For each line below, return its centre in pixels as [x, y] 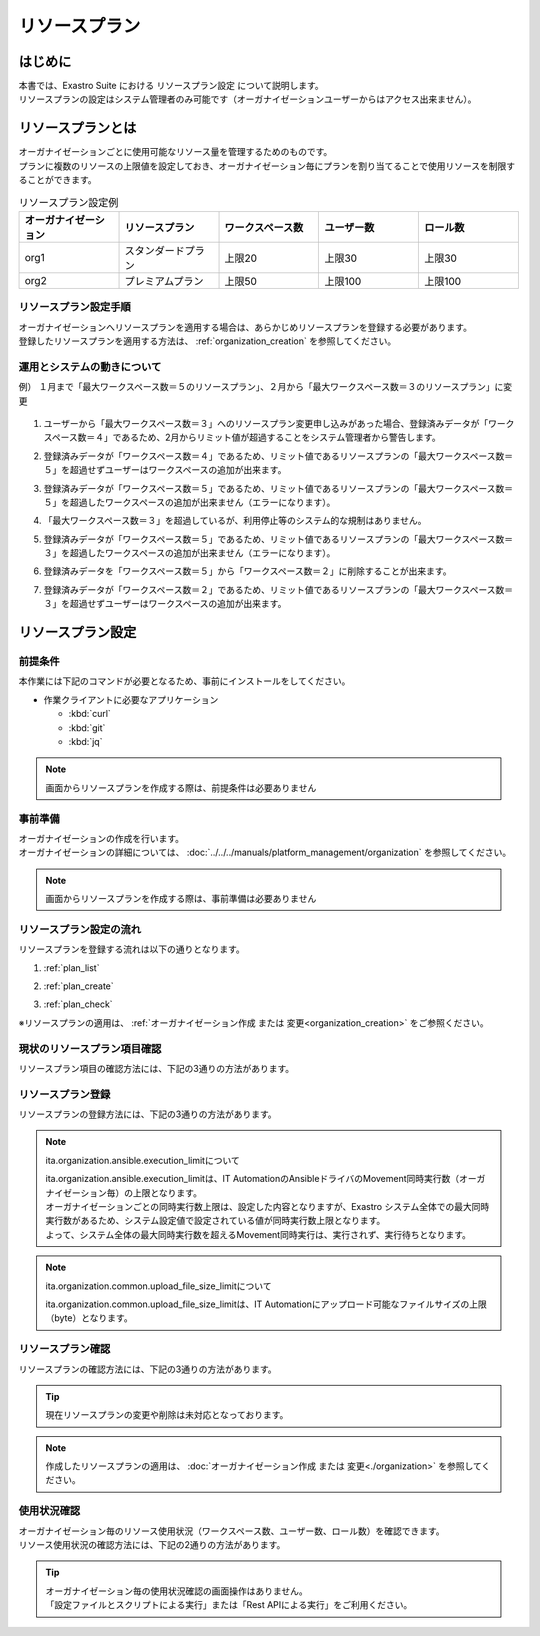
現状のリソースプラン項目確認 [90, 1048]
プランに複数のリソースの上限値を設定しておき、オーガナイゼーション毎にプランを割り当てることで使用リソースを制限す [267, 166]
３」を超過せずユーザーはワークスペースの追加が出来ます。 [165, 604]
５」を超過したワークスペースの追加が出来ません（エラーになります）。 [189, 502]
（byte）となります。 [89, 1318]
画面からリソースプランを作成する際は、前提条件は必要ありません [181, 787]
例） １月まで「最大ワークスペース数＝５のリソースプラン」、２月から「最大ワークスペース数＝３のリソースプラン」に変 [265, 387]
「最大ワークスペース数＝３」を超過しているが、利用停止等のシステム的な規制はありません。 [235, 521]
